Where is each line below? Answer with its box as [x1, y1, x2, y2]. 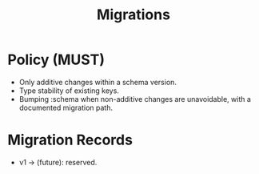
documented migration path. [18, 103, 114, 112]
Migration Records [7, 131, 133, 149]
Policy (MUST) [7, 51, 106, 69]
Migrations [96, 6, 171, 24]
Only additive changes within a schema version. [18, 77, 177, 87]
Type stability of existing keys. [18, 86, 119, 95]
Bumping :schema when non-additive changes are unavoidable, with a [18, 94, 251, 103]
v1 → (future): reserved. [18, 157, 98, 167]
